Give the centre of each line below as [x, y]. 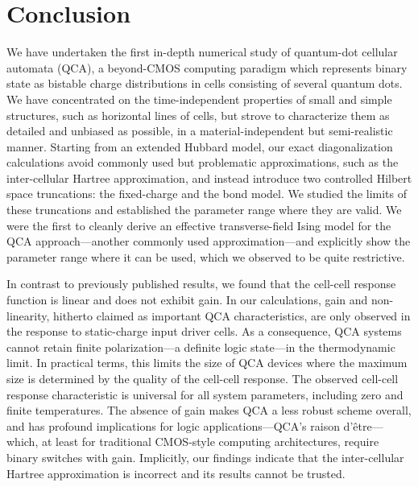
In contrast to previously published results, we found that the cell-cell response [201, 284]
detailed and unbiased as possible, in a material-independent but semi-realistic [200, 131]
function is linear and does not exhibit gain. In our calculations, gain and [187, 300]
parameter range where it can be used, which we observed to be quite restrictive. [206, 256]
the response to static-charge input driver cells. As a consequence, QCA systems [204, 331]
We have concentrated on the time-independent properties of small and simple [199, 99]
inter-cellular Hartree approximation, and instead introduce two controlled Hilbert [209, 177]
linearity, [28, 315]
